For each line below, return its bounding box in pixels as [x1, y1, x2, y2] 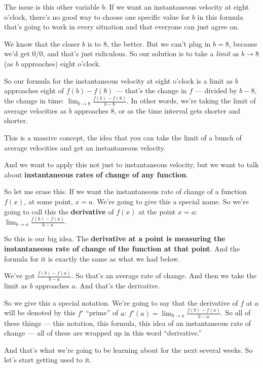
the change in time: [4, 95, 64, 106]
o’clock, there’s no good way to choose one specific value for [4, 11, 190, 22]
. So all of [220, 307, 251, 318]
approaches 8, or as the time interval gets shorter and [74, 105, 240, 116]
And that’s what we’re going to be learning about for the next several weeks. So [4, 344, 253, 355]
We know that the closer [4, 38, 80, 49]
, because [229, 38, 257, 49]
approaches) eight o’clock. [21, 58, 101, 68]
